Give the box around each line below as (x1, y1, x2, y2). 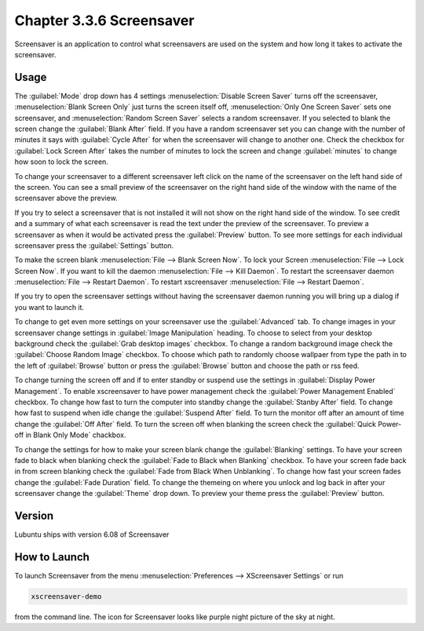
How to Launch (14, 550, 90, 564)
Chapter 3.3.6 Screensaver (14, 12, 195, 29)
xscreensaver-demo (31, 592, 102, 600)
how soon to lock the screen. (14, 157, 109, 166)
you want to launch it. (14, 302, 85, 312)
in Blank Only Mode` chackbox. (25, 430, 126, 440)
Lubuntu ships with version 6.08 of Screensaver (14, 530, 170, 539)
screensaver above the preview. (14, 193, 118, 203)
